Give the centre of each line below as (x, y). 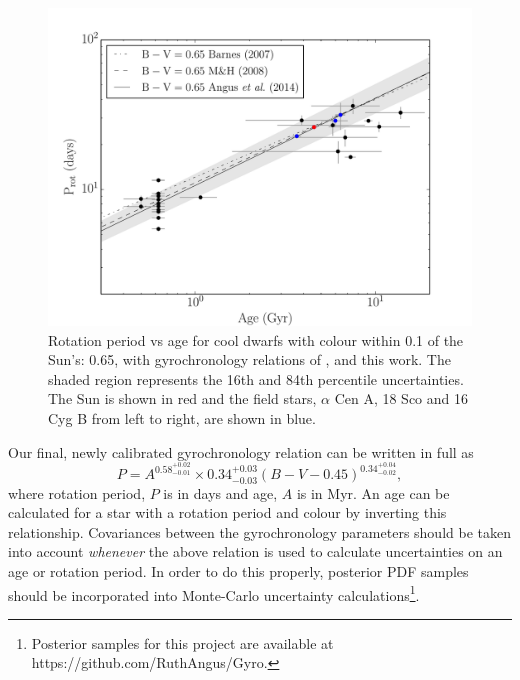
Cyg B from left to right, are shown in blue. (182, 417)
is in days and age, (220, 492)
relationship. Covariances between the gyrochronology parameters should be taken (259, 531)
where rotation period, (77, 492)
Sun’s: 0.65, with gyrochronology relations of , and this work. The (249, 359)
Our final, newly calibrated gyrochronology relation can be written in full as (241, 451)
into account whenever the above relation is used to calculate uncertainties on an (255, 551)
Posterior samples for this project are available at (182, 642)
